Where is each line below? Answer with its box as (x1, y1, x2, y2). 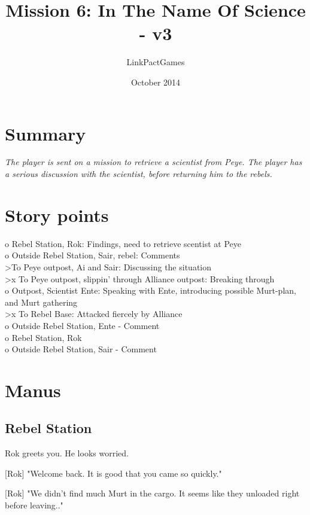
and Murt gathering (5, 295, 78, 308)
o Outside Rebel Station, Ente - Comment (5, 319, 160, 331)
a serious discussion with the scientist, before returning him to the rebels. (5, 167, 272, 180)
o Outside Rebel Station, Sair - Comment (5, 343, 157, 355)
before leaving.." (5, 499, 63, 511)
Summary (5, 121, 86, 145)
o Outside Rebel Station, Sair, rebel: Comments (5, 249, 180, 261)
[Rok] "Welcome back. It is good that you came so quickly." (5, 467, 222, 479)
